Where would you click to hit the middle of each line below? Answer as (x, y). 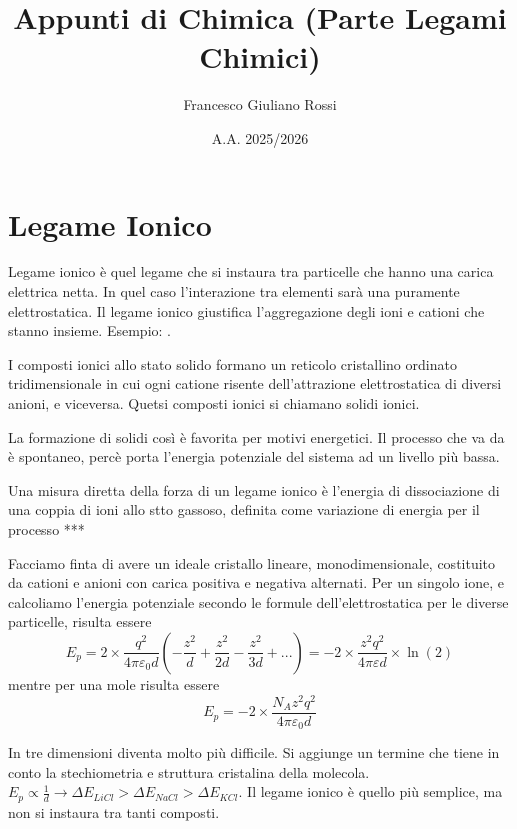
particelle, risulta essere (80, 621)
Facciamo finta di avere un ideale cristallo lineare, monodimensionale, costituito (252, 562)
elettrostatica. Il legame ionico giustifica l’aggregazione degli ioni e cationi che (246, 310)
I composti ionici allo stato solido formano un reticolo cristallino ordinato (232, 363)
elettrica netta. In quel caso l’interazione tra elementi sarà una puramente (234, 291)
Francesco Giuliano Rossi (260, 104)
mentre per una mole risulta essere (114, 683)
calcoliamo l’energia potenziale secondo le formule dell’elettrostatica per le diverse (258, 601)
